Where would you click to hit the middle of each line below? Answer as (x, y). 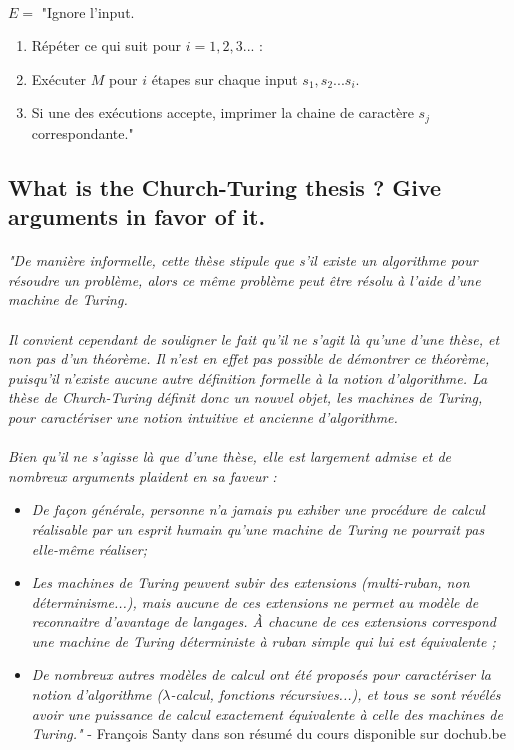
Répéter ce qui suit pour (106, 45)
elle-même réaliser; (89, 548)
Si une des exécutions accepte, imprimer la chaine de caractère (222, 112)
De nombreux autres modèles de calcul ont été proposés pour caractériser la (261, 674)
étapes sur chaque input (224, 78)
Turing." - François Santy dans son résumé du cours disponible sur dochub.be (268, 733)
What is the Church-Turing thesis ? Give (225, 186)
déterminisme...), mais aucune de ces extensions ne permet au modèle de (255, 601)
